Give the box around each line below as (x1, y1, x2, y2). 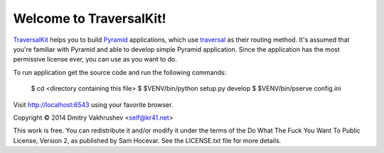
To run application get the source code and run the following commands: (13, 68, 227, 76)
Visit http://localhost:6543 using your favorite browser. (13, 100, 174, 109)
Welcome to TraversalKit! (13, 11, 166, 26)
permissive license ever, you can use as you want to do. (13, 55, 177, 64)
